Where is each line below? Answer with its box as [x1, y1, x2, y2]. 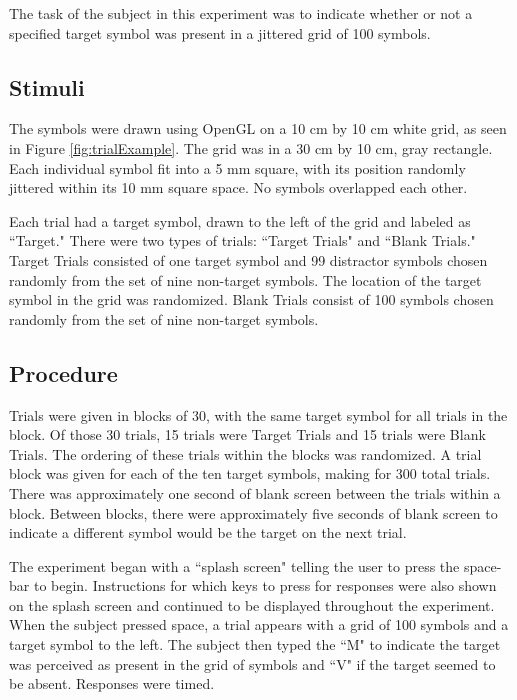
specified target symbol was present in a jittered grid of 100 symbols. [9, 22, 431, 43]
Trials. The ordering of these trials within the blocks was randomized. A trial [9, 443, 482, 464]
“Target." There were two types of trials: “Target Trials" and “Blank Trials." [9, 230, 476, 251]
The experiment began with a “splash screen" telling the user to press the [9, 555, 460, 576]
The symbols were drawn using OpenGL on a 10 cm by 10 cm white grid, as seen [9, 118, 507, 139]
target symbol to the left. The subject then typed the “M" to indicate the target [9, 634, 501, 655]
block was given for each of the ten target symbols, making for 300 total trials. [9, 463, 491, 484]
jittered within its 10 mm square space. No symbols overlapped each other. [9, 177, 468, 198]
